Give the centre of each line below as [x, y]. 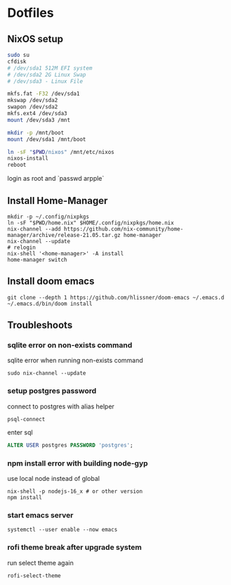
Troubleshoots [40, 325]
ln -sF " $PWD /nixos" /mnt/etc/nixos [61, 152]
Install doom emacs [51, 282]
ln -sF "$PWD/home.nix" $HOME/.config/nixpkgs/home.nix [91, 223]
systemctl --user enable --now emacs [62, 530]
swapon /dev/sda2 [33, 107]
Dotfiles [31, 13]
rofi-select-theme [34, 576]
